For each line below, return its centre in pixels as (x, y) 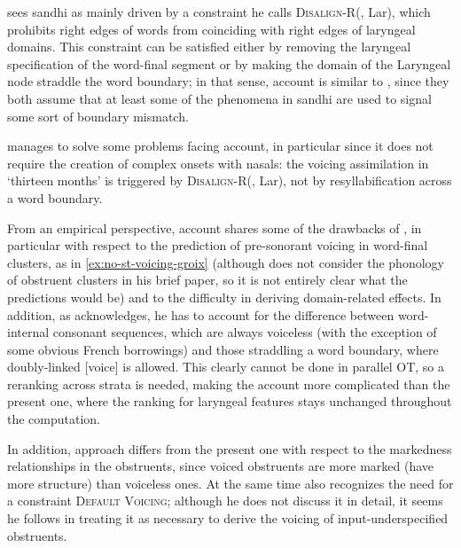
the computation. (54, 419)
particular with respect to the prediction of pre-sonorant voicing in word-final (218, 245)
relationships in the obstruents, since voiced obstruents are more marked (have (221, 466)
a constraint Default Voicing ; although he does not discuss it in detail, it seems (225, 501)
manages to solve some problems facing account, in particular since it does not (220, 146)
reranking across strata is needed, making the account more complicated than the (229, 384)
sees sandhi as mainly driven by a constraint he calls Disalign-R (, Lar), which (219, 12)
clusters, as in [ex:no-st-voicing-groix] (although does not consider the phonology (226, 262)
